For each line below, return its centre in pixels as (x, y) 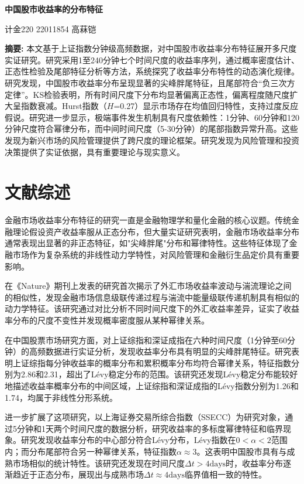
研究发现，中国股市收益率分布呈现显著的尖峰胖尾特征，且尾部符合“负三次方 (150, 82)
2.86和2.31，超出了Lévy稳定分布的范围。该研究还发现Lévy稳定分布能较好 (159, 374)
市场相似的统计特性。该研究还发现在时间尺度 (99, 463)
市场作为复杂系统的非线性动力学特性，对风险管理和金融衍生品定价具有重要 (156, 255)
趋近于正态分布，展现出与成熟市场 (78, 474)
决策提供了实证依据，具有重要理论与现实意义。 (95, 151)
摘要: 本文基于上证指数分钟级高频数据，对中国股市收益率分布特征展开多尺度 (151, 48)
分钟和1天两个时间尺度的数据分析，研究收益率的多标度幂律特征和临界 (150, 428)
